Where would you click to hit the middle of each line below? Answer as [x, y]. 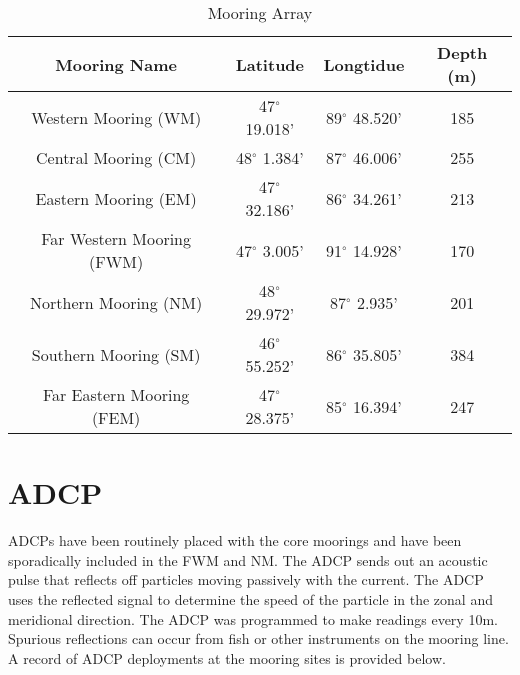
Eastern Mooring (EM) [116, 198]
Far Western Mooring [116, 238]
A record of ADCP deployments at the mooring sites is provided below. [227, 657]
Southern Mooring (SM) [116, 354]
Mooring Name [116, 64]
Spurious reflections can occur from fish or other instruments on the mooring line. [258, 638]
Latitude [270, 64]
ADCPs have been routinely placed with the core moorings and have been [235, 540]
